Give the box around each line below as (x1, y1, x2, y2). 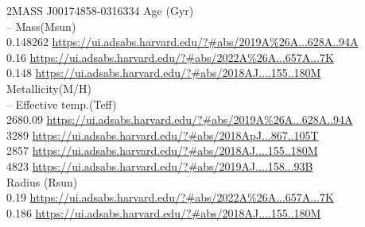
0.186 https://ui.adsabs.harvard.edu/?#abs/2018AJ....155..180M (6, 204, 321, 221)
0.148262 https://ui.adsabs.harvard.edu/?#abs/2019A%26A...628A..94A (6, 33, 359, 50)
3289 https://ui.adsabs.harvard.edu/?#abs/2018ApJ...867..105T (6, 126, 319, 143)
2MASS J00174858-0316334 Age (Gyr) (6, 2, 194, 18)
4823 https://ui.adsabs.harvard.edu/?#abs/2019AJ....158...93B (6, 157, 313, 174)
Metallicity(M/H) (6, 79, 91, 96)
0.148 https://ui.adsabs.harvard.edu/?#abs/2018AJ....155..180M (6, 64, 321, 81)
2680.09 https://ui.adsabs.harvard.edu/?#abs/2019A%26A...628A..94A (6, 111, 353, 128)
